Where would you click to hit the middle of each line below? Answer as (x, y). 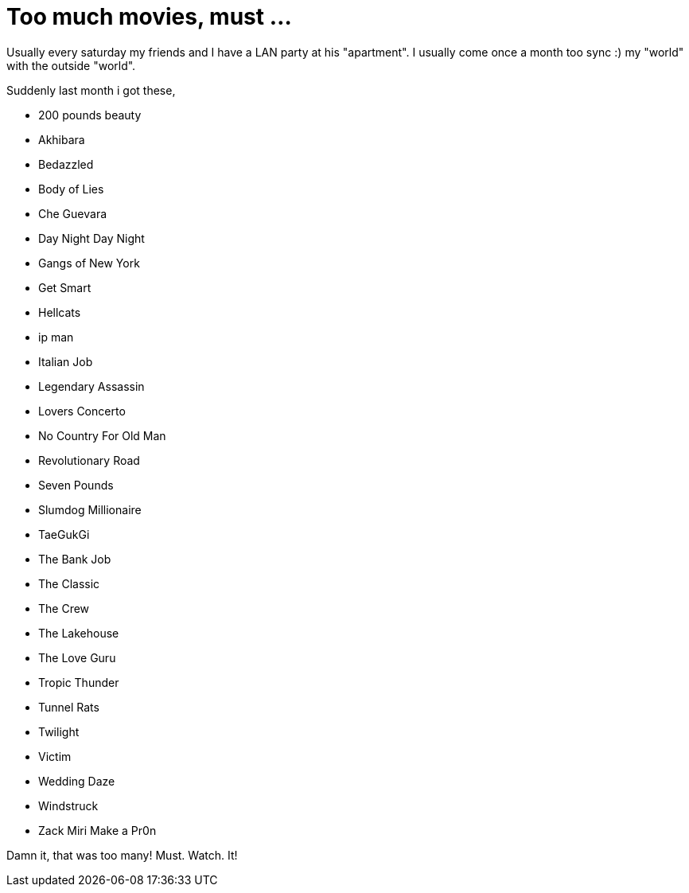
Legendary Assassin (91, 386)
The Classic (69, 583)
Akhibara (62, 139)
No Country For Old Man (102, 435)
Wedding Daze (77, 781)
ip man (56, 337)
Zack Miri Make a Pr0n (97, 830)
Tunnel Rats (69, 707)
